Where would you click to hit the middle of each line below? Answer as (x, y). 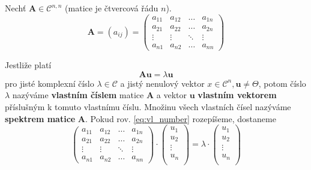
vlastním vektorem (237, 95)
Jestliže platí (28, 65)
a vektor (172, 95)
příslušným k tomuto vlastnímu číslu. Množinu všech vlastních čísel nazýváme (148, 106)
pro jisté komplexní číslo (50, 83)
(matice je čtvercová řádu (112, 8)
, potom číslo (282, 83)
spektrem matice (40, 118)
